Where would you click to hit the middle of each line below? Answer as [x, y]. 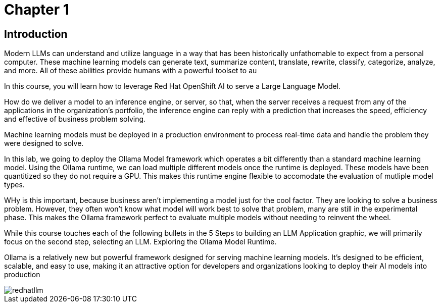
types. [14, 185]
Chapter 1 [37, 10]
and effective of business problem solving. [75, 119]
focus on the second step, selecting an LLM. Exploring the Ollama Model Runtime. [140, 242]
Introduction [36, 34]
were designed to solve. [44, 143]
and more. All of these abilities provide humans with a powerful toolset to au [131, 71]
